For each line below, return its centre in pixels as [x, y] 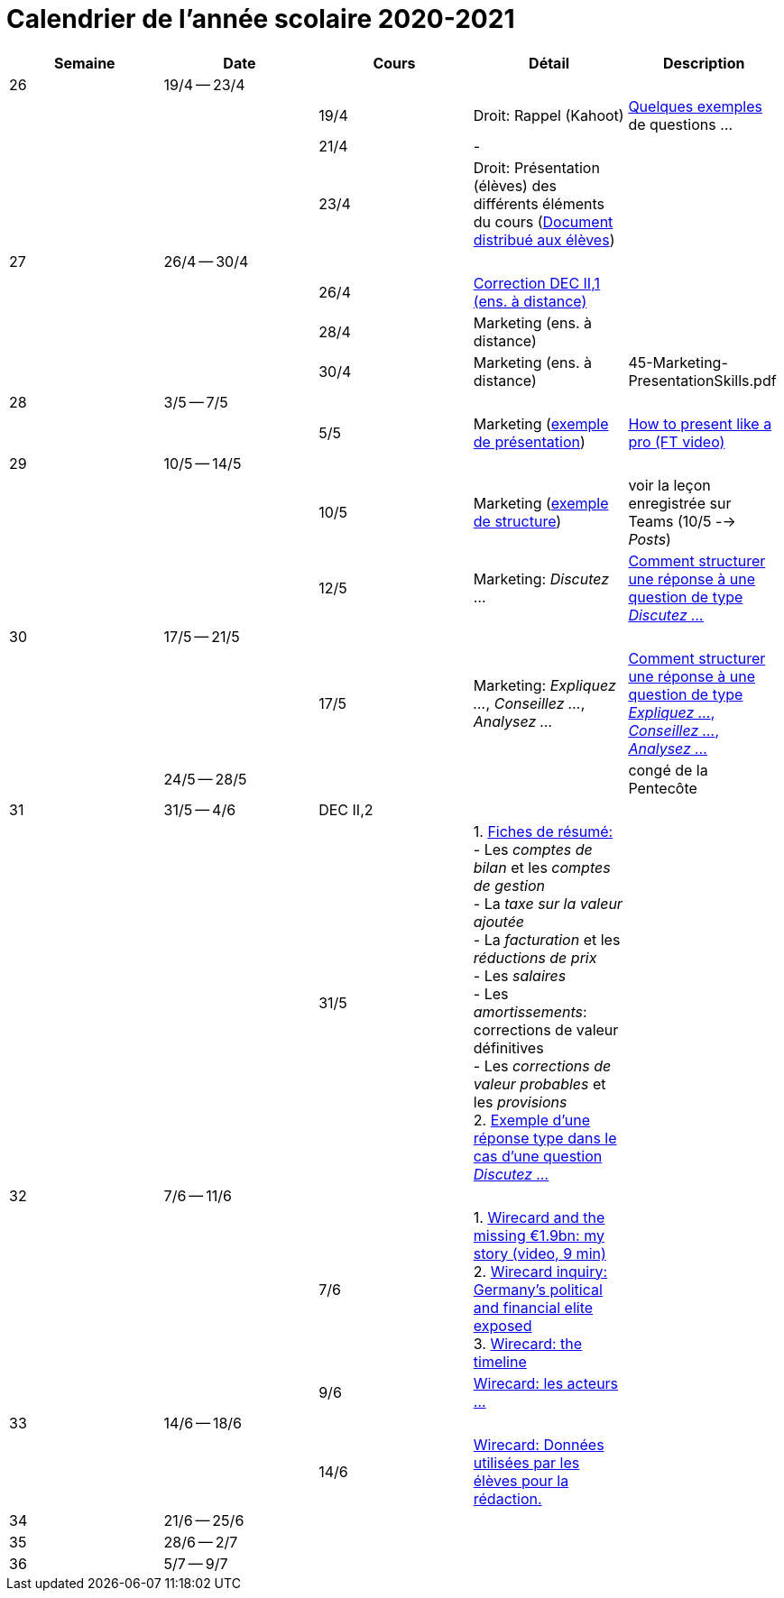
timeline [500, 1361]
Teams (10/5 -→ [682, 521]
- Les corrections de [542, 1065]
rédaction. [507, 1498]
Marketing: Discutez [541, 579]
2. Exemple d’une [532, 1120]
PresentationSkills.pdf [702, 380]
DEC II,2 [346, 809]
